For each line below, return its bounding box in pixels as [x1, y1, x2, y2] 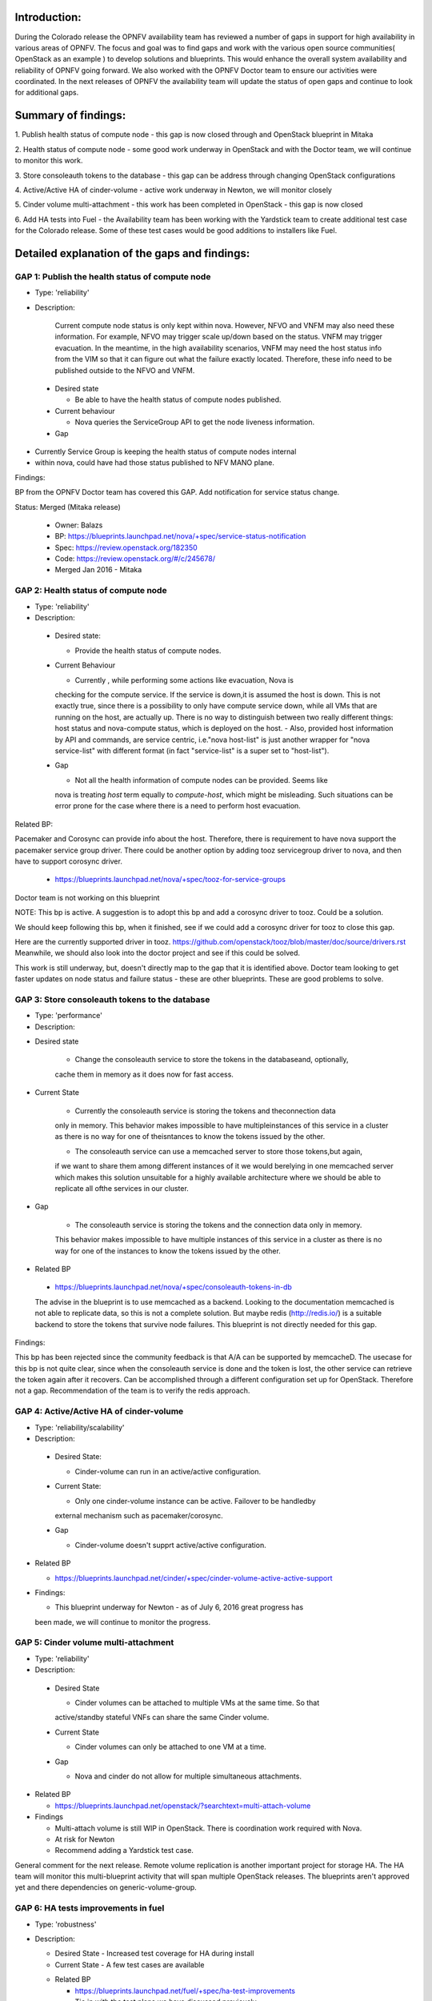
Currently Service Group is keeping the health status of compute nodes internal [34, 447, 297, 456]
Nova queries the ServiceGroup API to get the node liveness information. [74, 417, 315, 427]
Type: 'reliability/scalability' [34, 1422, 125, 1432]
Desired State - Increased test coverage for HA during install [54, 1949, 254, 1959]
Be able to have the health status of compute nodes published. [74, 395, 282, 404]
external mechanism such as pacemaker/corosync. [54, 1510, 223, 1520]
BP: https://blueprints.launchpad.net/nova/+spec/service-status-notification [54, 531, 306, 541]
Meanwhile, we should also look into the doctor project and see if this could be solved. [14, 948, 300, 958]
